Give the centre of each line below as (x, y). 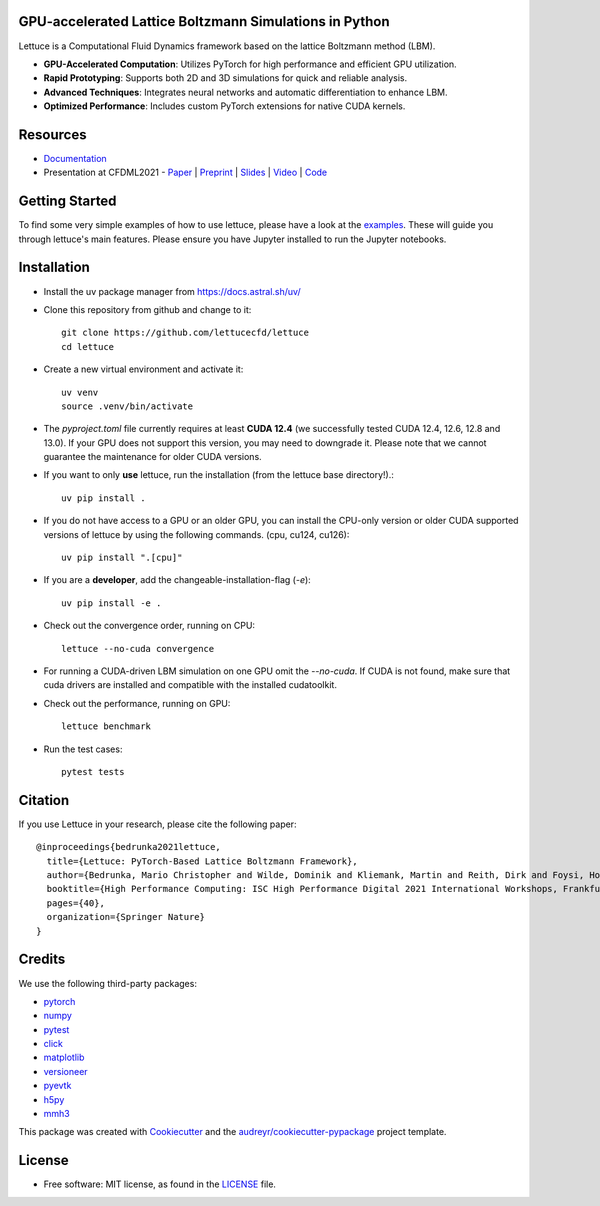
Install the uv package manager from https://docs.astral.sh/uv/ (172, 291)
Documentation (75, 158)
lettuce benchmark (106, 726)
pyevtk (57, 1086)
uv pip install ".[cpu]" (122, 558)
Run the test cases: (83, 749)
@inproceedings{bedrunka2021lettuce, (129, 847)
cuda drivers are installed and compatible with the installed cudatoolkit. (190, 685)
